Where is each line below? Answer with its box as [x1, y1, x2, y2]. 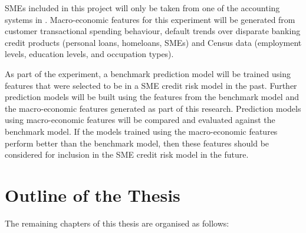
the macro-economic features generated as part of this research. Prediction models [5, 102, 301, 114]
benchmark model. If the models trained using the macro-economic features [5, 125, 278, 137]
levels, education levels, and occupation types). [5, 48, 174, 60]
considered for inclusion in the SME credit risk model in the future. [5, 148, 249, 161]
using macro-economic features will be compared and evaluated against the [5, 114, 275, 126]
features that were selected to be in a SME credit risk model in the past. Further [5, 79, 297, 91]
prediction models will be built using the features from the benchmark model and [5, 91, 299, 103]
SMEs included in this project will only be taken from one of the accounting [5, 2, 280, 14]
